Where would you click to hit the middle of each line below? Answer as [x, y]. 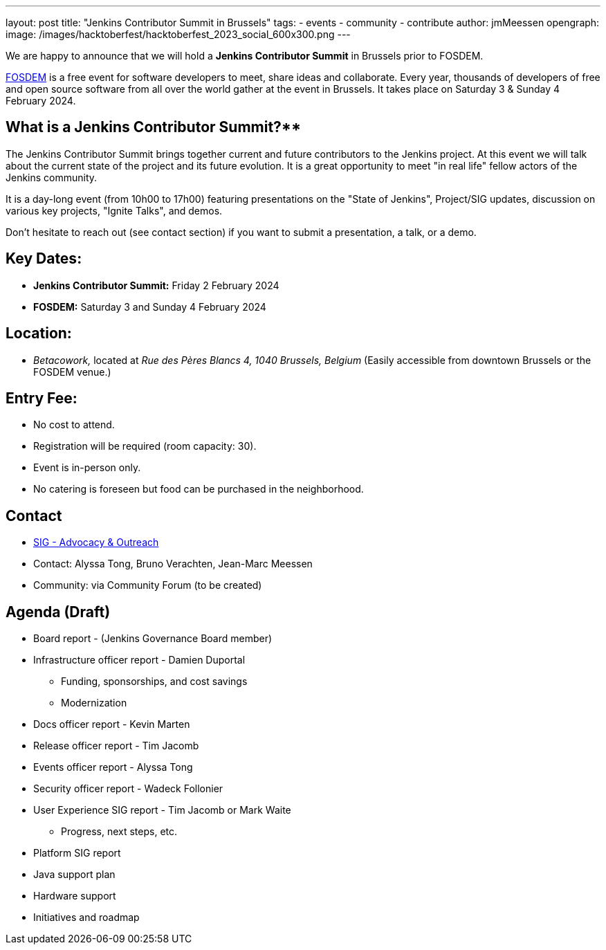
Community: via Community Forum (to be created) [148, 585]
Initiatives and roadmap [86, 917]
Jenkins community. [52, 177]
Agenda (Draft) [58, 612]
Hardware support [75, 896]
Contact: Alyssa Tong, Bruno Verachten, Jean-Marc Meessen [173, 564]
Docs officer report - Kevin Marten [112, 724]
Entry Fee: [42, 398]
